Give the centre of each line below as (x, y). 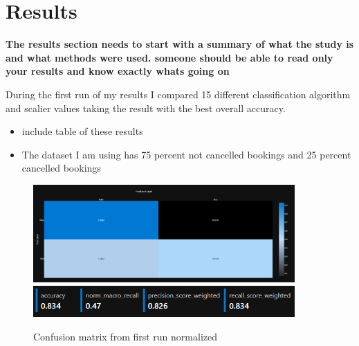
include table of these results (82, 131)
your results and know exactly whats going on (118, 71)
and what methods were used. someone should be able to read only (169, 57)
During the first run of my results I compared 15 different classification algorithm (178, 94)
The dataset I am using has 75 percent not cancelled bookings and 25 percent (186, 154)
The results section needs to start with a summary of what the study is (180, 44)
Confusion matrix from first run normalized (125, 336)
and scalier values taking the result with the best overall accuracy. (146, 108)
